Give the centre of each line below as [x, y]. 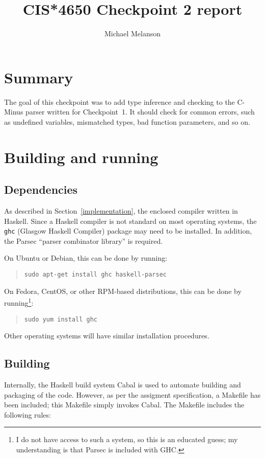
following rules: [28, 414]
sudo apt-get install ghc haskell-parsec [95, 275]
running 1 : [19, 302]
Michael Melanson [132, 33]
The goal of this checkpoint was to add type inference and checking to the [120, 101]
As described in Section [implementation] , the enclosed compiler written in [121, 211]
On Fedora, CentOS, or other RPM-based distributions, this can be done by [123, 291]
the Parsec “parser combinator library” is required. [84, 241]
